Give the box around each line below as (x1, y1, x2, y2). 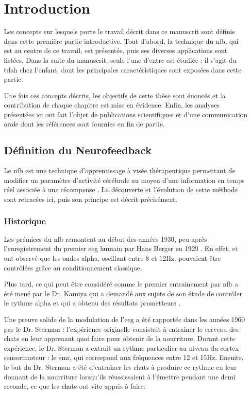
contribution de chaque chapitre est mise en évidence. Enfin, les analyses (4, 100, 219, 110)
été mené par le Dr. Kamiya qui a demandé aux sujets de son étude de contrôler (4, 288, 242, 298)
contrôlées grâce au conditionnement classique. (4, 262, 142, 272)
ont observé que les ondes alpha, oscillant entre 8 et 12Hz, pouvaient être (4, 253, 221, 263)
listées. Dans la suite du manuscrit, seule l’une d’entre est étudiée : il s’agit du (4, 54, 236, 65)
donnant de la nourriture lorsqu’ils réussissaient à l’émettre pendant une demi (4, 371, 235, 381)
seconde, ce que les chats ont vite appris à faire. (4, 381, 146, 391)
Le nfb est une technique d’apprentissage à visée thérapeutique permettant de (4, 165, 235, 176)
